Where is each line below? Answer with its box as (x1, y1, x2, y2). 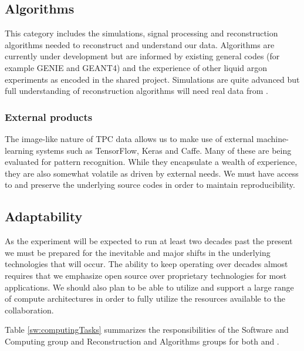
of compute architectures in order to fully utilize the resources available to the (5, 292, 286, 305)
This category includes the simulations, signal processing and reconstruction (5, 27, 278, 39)
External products (5, 109, 93, 124)
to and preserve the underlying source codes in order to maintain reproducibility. (5, 178, 295, 191)
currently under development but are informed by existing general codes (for (5, 50, 280, 62)
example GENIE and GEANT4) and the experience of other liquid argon (5, 61, 267, 73)
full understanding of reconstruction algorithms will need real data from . (5, 85, 268, 97)
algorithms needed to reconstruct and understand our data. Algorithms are (5, 38, 275, 50)
